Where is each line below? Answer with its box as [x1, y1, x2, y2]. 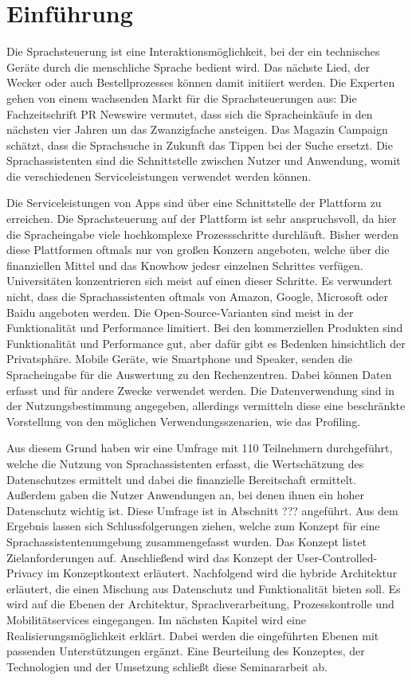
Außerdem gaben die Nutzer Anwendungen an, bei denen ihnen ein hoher [6, 487, 364, 503]
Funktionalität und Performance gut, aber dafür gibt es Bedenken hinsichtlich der [6, 334, 406, 351]
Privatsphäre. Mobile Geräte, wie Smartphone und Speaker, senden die [6, 350, 353, 367]
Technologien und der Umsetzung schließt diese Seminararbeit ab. [6, 658, 328, 674]
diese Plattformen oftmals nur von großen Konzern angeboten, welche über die [6, 241, 390, 258]
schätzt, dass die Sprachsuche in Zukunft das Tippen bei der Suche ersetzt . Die [6, 136, 393, 153]
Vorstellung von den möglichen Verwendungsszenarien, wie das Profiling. [6, 412, 361, 429]
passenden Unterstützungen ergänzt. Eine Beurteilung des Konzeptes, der [6, 643, 365, 659]
